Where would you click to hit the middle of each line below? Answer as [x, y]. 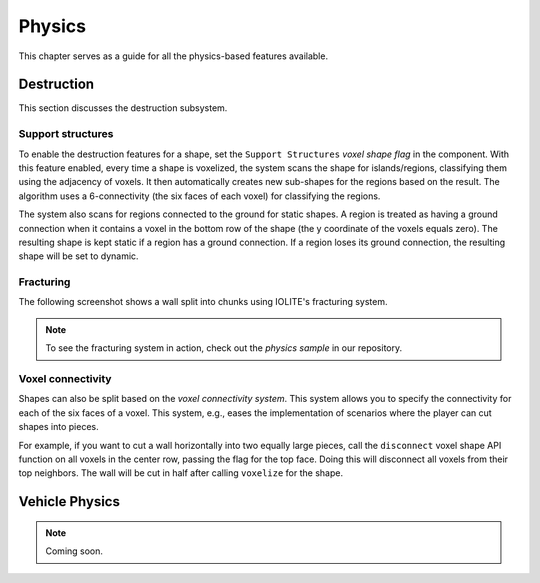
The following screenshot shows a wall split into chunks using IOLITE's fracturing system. [203, 302]
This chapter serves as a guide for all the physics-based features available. [173, 56]
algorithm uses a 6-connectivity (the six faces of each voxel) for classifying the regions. [199, 196]
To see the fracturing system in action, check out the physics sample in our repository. [224, 348]
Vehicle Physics [69, 501]
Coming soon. [74, 551]
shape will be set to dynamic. [78, 256]
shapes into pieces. [58, 427]
